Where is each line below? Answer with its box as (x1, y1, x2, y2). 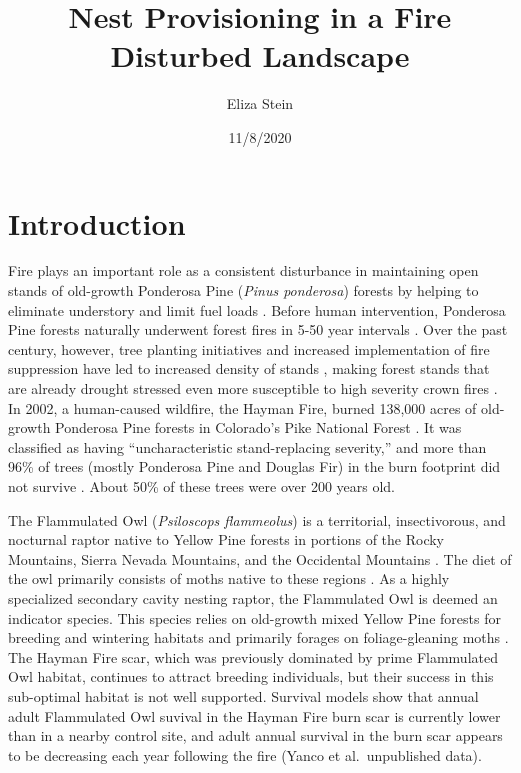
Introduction (8, 202, 186, 243)
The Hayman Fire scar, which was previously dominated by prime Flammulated (8, 646, 498, 667)
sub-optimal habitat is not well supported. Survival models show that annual (8, 685, 479, 706)
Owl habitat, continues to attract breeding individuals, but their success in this (8, 666, 494, 687)
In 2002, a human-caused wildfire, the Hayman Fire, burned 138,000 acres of (8, 397, 477, 418)
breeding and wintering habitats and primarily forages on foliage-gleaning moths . (8, 627, 509, 648)
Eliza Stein (226, 93, 294, 114)
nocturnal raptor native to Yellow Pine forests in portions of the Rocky (8, 529, 445, 550)
